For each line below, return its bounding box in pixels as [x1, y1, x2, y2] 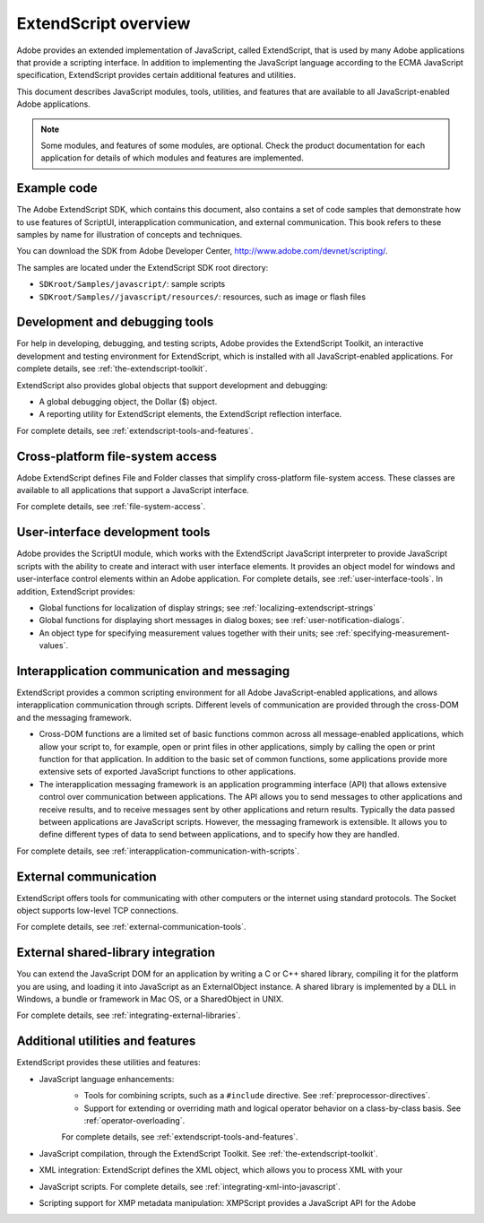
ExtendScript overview [16, 13, 191, 33]
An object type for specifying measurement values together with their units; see [39, 628, 334, 638]
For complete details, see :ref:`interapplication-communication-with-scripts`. [16, 846, 300, 856]
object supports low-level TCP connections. [16, 906, 179, 915]
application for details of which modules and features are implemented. [40, 152, 304, 163]
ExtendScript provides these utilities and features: [16, 1057, 201, 1068]
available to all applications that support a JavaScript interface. [16, 485, 250, 496]
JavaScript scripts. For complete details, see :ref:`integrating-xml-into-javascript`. [39, 1181, 341, 1192]
